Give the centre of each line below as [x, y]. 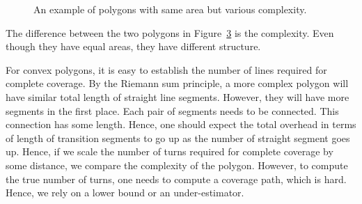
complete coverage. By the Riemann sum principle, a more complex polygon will [177, 83]
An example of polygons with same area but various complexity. [170, 9]
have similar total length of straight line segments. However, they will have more [178, 96]
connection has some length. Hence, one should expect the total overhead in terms [181, 124]
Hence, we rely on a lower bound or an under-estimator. [125, 193]
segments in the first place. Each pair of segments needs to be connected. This [172, 110]
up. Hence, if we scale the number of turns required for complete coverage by [170, 151]
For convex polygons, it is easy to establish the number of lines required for [166, 69]
